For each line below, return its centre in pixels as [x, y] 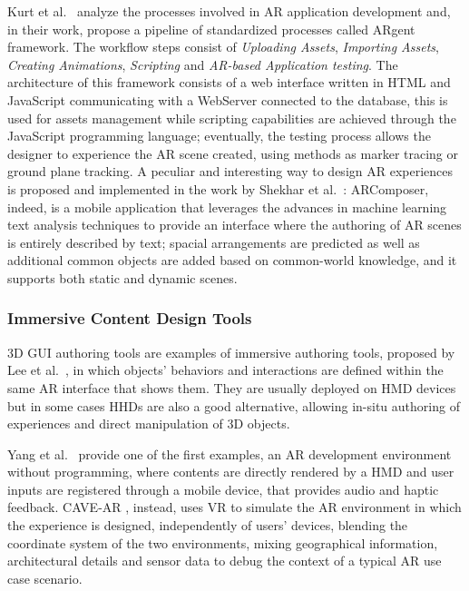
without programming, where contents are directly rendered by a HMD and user [231, 472]
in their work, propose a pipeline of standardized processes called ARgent [211, 29]
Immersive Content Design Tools [130, 318]
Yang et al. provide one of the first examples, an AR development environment [230, 453]
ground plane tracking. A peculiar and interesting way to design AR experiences [230, 171]
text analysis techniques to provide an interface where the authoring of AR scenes [234, 225]
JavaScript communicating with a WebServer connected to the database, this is [228, 99]
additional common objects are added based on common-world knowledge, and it [232, 260]
